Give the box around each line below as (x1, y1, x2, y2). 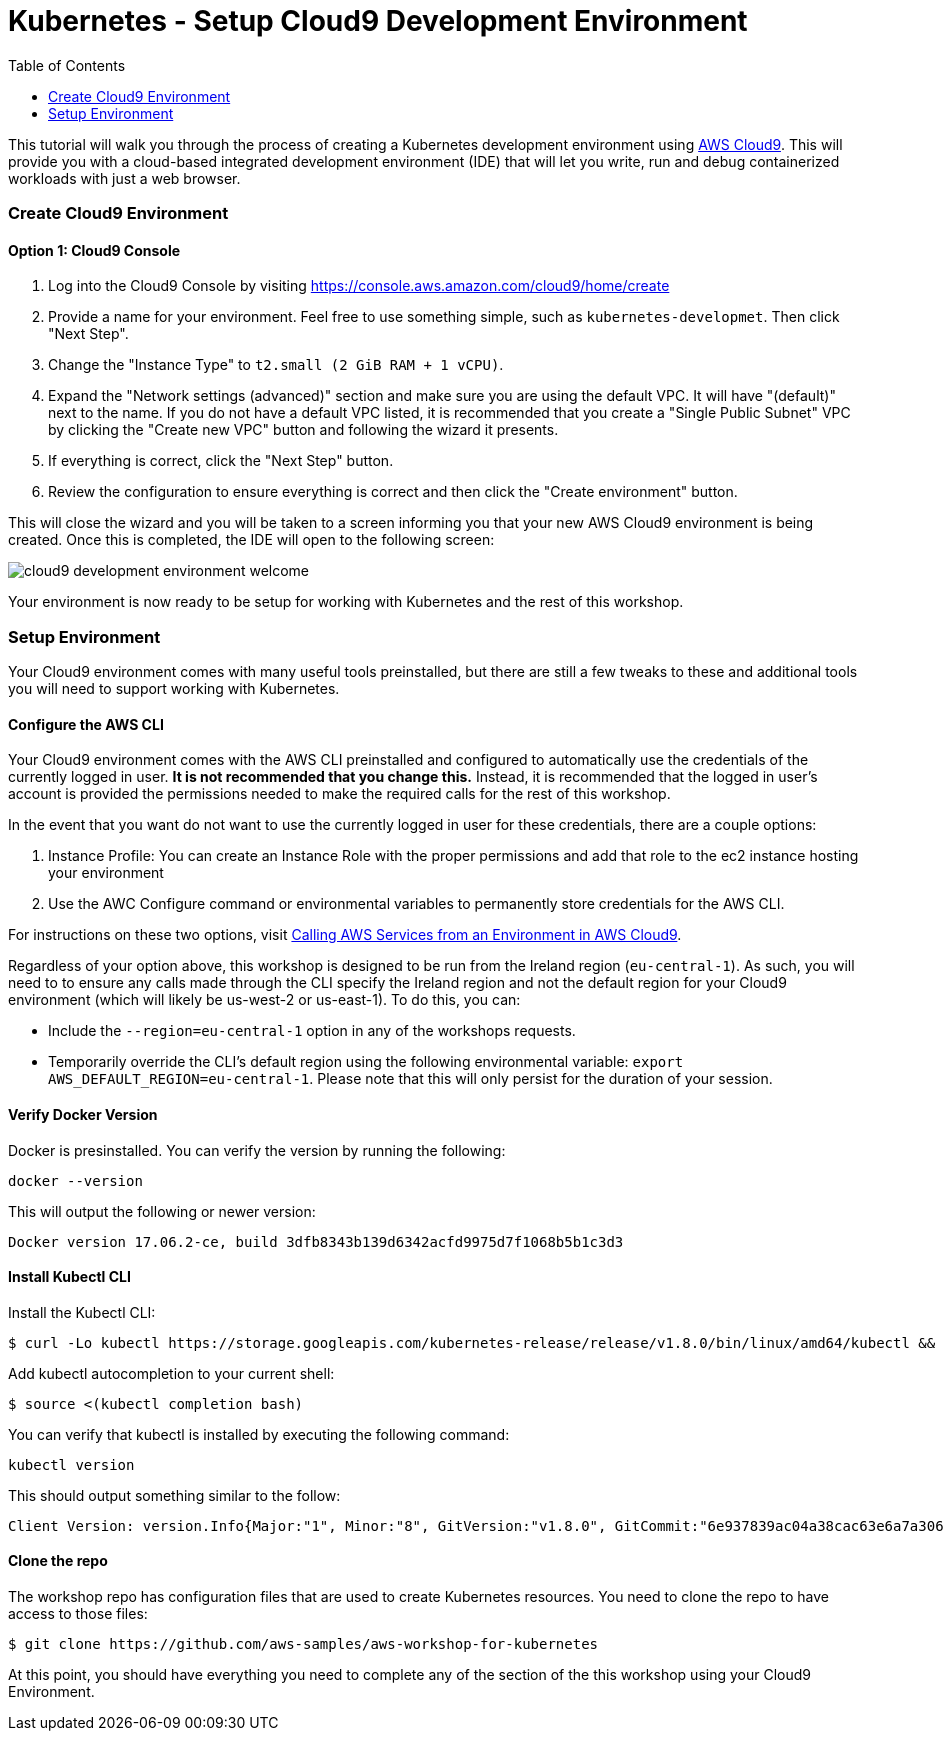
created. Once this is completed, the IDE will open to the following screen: (8, 531, 495, 549)
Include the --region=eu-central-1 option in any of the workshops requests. (48, 1022, 576, 1040)
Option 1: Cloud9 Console (8, 241, 181, 259)
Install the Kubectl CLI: (8, 1303, 156, 1321)
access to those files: (8, 1604, 148, 1622)
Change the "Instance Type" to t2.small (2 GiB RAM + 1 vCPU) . (48, 356, 504, 374)
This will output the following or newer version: (8, 1202, 316, 1220)
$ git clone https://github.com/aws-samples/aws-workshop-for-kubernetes (8, 1635, 599, 1652)
